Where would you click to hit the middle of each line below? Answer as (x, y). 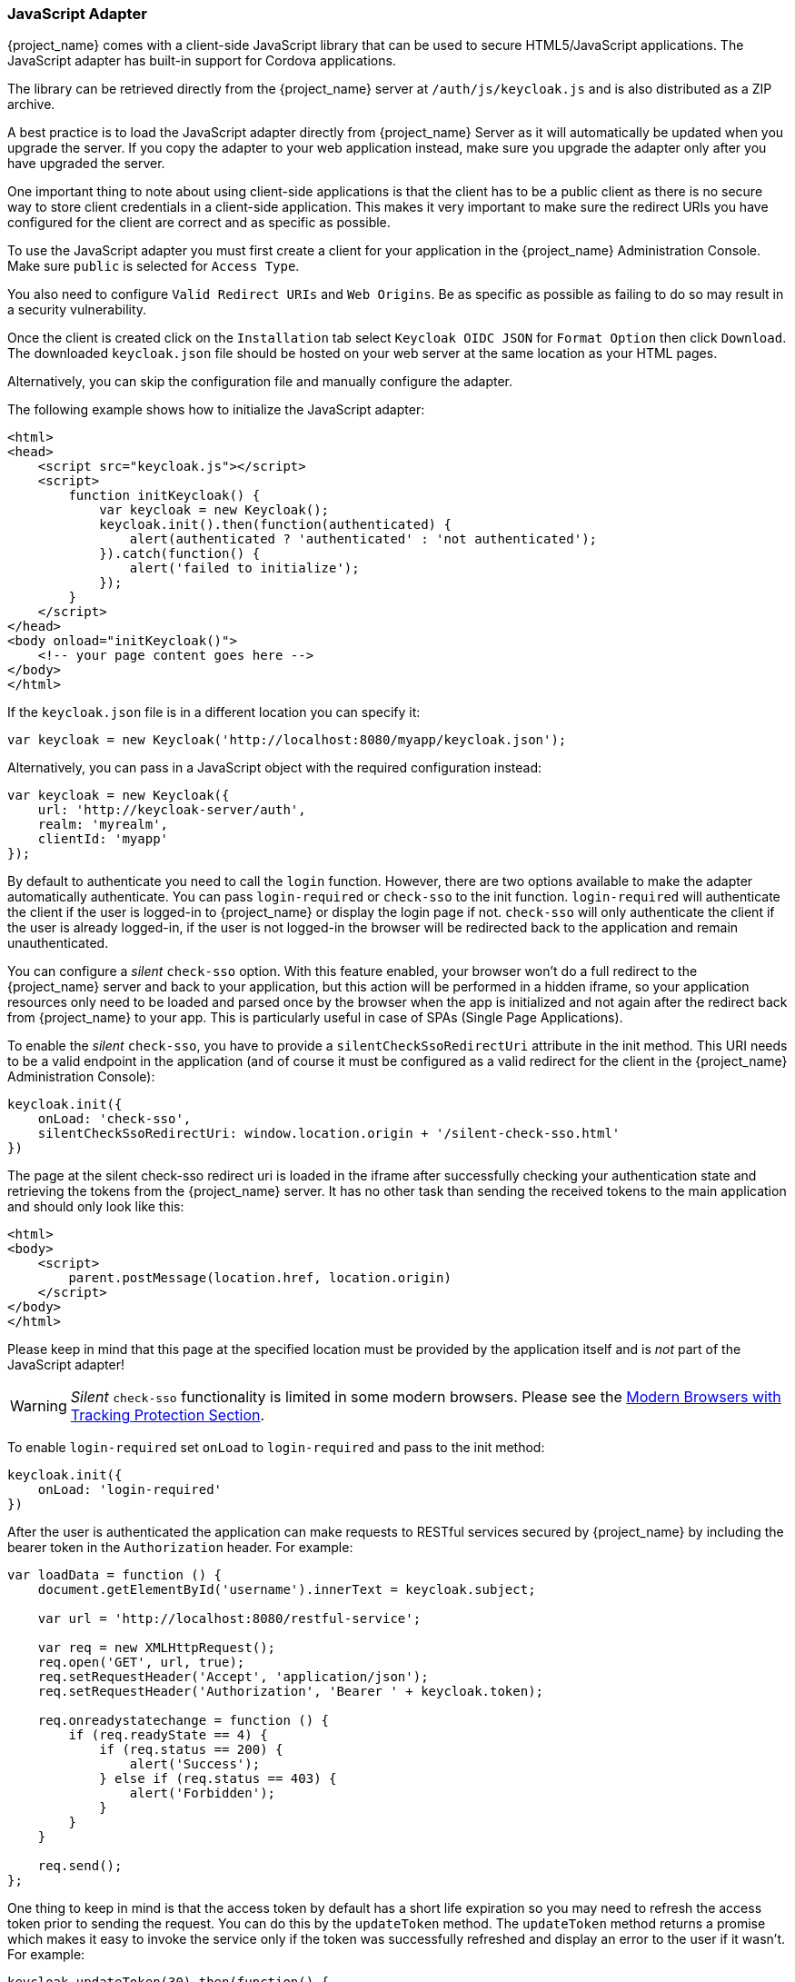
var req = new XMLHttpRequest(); (157, 1648)
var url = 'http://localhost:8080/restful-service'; (229, 1619)
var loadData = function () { (115, 1575)
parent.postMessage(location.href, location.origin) (260, 1278)
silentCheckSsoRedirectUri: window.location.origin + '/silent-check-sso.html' (329, 1134)
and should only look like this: (96, 1207)
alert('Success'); (195, 1764)
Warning (39, 1406)
